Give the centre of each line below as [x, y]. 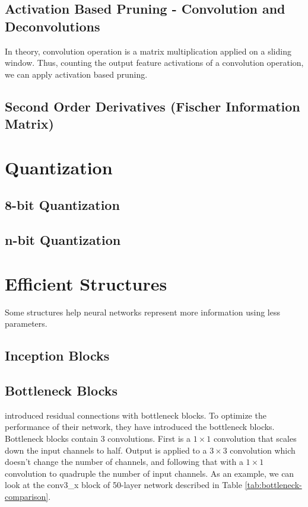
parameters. [26, 323]
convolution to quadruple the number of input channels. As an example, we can [150, 473]
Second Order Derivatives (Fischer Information [153, 106]
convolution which [263, 450]
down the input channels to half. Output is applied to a [106, 450]
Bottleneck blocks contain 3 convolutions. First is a [98, 438]
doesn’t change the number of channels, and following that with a [124, 462]
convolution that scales [255, 438]
